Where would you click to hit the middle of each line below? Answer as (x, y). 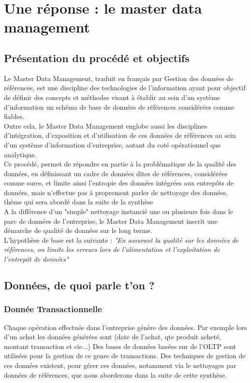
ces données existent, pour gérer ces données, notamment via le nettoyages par (120, 365)
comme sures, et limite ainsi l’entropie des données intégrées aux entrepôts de (119, 183)
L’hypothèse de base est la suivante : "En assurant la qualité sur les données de (121, 240)
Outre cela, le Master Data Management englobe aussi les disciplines (106, 125)
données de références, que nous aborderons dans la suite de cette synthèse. (115, 375)
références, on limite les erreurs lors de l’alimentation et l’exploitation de (112, 249)
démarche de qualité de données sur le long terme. (78, 230)
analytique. (20, 154)
